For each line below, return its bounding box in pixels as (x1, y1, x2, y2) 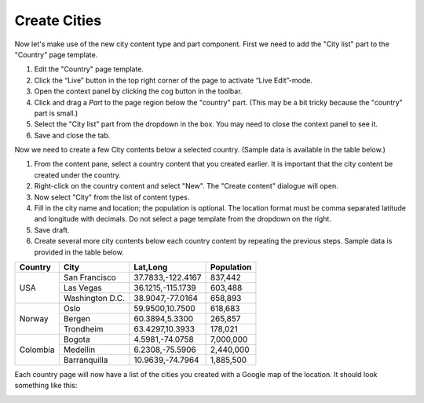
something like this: (14, 381, 78, 390)
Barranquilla (63, 354, 108, 365)
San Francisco (63, 272, 117, 283)
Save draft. (34, 225, 70, 235)
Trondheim (63, 323, 104, 334)
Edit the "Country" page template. (34, 64, 144, 74)
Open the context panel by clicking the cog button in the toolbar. (34, 86, 243, 96)
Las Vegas (63, 282, 102, 293)
